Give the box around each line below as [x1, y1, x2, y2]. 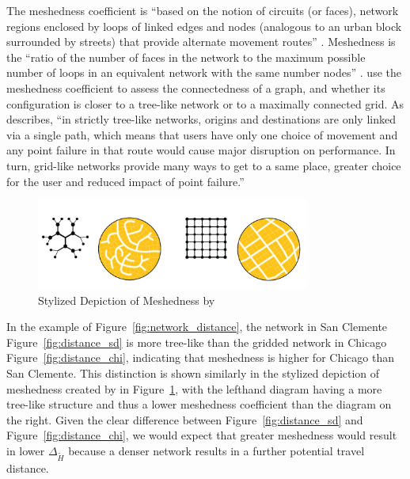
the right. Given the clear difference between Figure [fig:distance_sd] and [6, 411, 363, 428]
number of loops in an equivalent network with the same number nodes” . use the [6, 64, 401, 81]
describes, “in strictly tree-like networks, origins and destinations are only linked [6, 111, 396, 127]
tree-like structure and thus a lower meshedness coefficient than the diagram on [6, 396, 392, 412]
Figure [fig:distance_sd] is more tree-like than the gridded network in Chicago [6, 333, 387, 350]
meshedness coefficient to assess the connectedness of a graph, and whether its [6, 79, 385, 96]
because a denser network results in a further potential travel [68, 443, 365, 459]
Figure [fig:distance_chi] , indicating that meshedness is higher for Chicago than [6, 349, 394, 366]
